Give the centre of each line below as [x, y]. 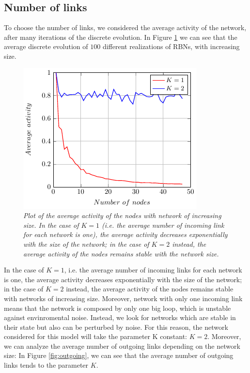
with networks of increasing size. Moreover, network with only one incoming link [123, 298]
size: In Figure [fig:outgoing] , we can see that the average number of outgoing [119, 355]
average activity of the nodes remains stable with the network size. [121, 253]
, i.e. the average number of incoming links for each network [153, 270]
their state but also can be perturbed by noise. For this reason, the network [116, 327]
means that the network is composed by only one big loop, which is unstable [117, 308]
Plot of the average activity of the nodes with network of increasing [122, 215]
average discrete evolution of [46, 46]
